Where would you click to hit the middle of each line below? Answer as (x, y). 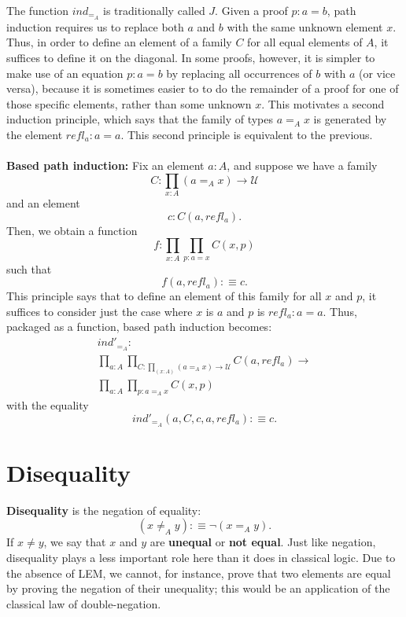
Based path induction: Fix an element (105, 165)
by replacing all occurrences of (239, 73)
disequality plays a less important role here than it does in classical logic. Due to (201, 557)
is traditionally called (154, 10)
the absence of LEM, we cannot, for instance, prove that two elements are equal (199, 573)
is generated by (350, 119)
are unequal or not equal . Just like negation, (263, 542)
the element (35, 135)
